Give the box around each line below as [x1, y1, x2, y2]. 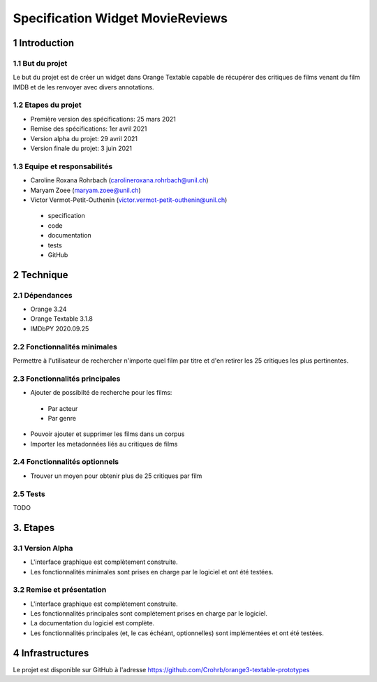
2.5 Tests [13, 489, 45, 499]
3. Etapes [13, 521, 55, 534]
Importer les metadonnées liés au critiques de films [30, 440, 178, 448]
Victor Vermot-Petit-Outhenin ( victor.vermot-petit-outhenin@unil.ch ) [30, 196, 228, 204]
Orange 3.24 [30, 305, 67, 314]
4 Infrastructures [13, 647, 89, 659]
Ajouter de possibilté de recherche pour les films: [30, 389, 172, 397]
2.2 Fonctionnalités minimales [13, 342, 118, 351]
